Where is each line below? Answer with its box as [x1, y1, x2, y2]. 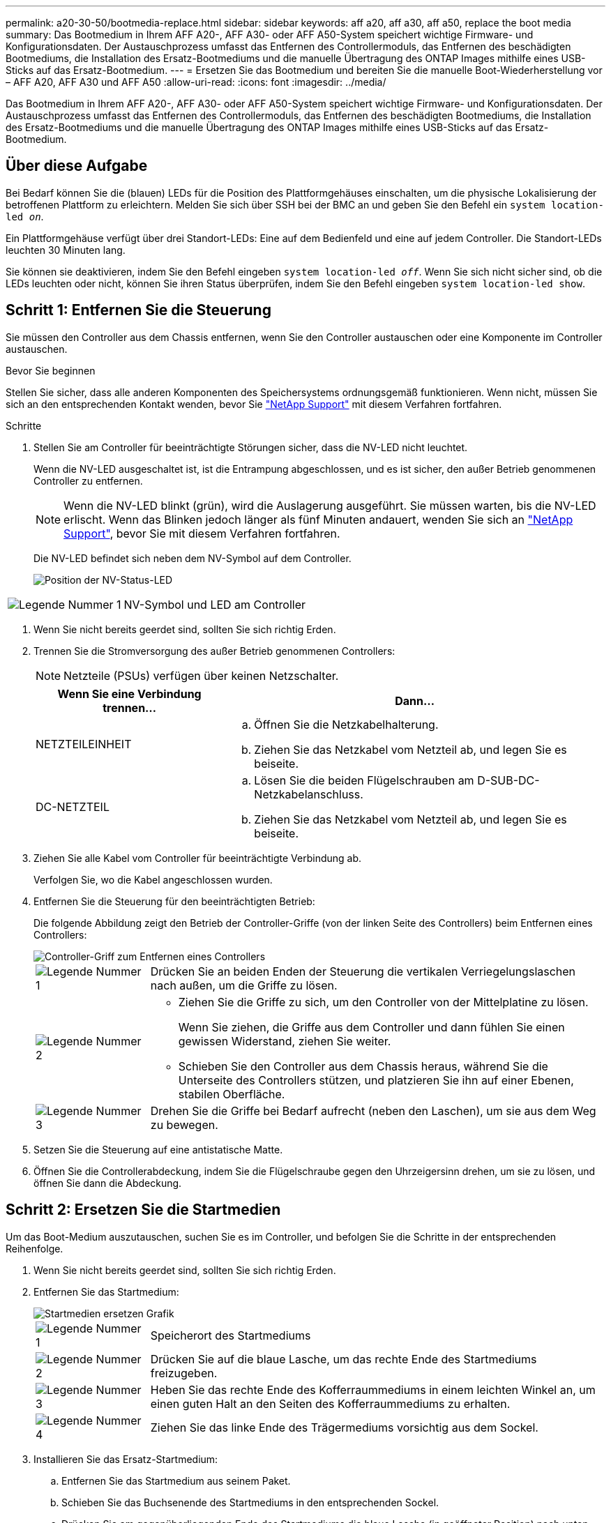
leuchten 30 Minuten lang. [6, 243, 126, 256]
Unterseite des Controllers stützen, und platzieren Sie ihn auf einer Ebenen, [178, 1073, 574, 1087]
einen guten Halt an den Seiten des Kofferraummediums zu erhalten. [150, 1396, 511, 1411]
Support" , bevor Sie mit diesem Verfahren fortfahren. [63, 526, 340, 540]
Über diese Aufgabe [6, 157, 148, 175]
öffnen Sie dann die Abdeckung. [33, 1176, 182, 1189]
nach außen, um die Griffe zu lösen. [150, 978, 338, 992]
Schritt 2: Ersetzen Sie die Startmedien [6, 1201, 281, 1219]
